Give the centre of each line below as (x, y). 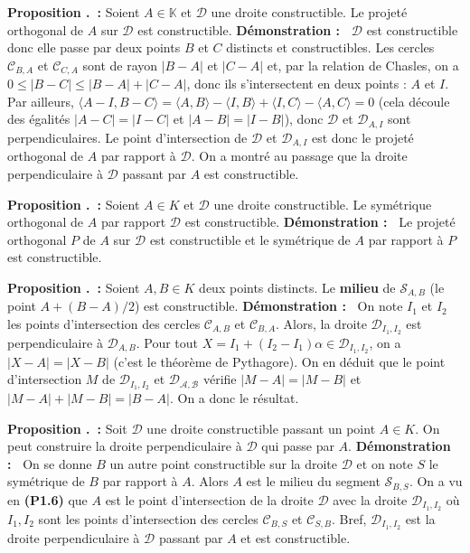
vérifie (220, 379)
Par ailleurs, (41, 101)
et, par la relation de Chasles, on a (363, 65)
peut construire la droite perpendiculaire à (125, 446)
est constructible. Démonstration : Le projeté (320, 222)
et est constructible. (296, 537)
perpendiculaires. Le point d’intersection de (127, 137)
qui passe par (298, 446)
